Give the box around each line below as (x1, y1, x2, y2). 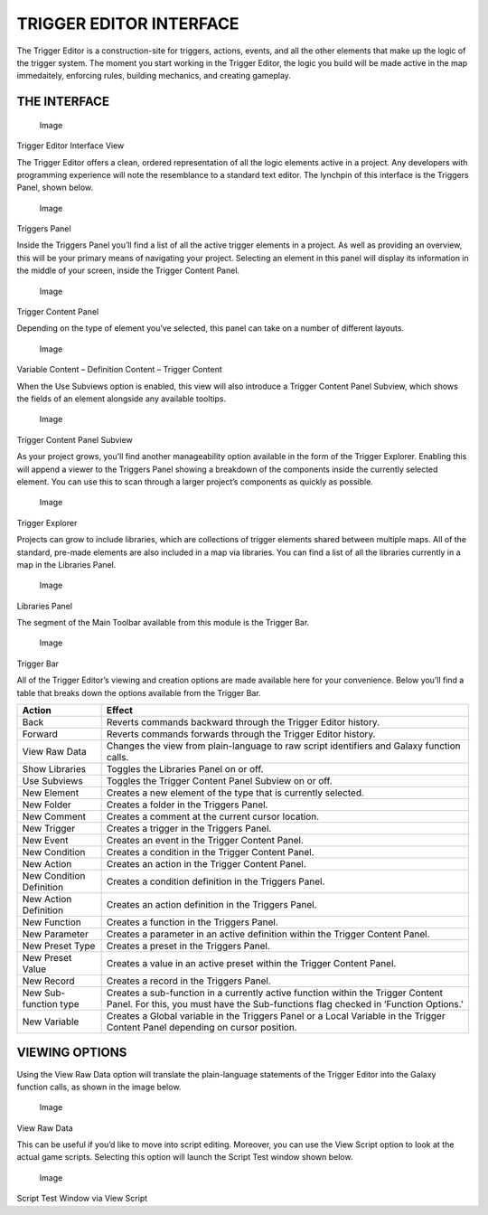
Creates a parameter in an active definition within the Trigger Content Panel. (106, 928, 430, 940)
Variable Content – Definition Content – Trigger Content (16, 364, 222, 375)
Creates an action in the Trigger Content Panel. (106, 858, 306, 871)
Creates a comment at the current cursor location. (106, 810, 320, 823)
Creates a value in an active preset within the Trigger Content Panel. (106, 957, 397, 970)
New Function (22, 916, 81, 928)
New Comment (22, 810, 86, 823)
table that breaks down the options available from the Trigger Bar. (16, 687, 261, 698)
